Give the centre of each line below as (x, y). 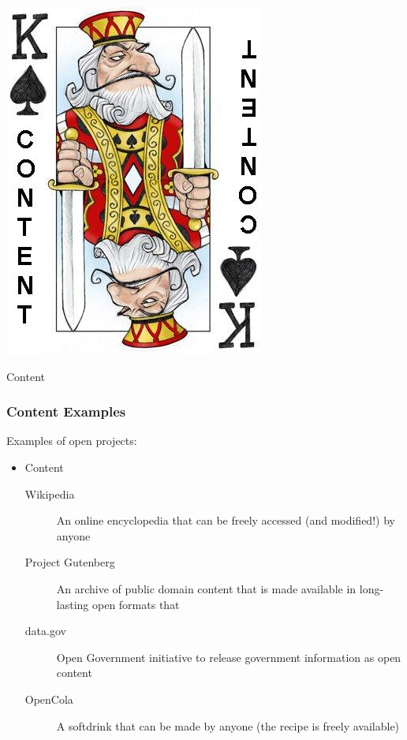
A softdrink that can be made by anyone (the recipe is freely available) (228, 725)
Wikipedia (50, 493)
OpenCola (49, 699)
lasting (73, 604)
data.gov (45, 631)
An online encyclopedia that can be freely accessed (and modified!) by (226, 520)
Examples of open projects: (72, 441)
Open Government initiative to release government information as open (229, 657)
